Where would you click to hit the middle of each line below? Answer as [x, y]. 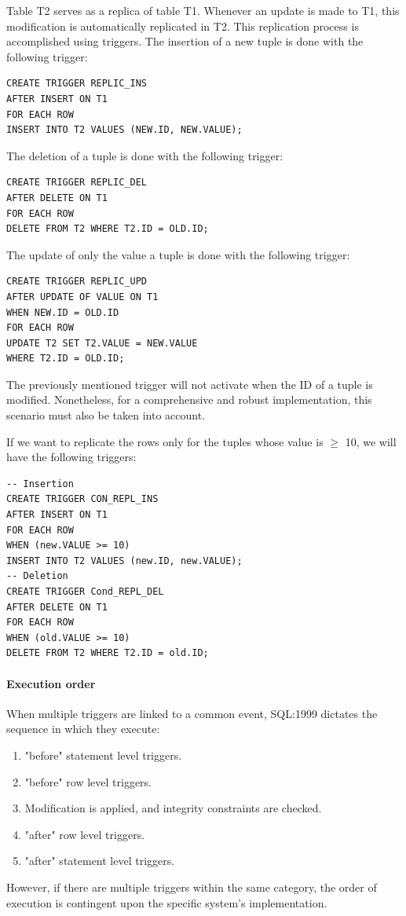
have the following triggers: [71, 457]
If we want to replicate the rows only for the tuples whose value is [165, 441]
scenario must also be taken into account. [106, 415]
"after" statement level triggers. [100, 861]
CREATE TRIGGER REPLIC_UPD [77, 282]
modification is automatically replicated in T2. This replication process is [183, 26]
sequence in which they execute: [83, 729]
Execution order [51, 683]
